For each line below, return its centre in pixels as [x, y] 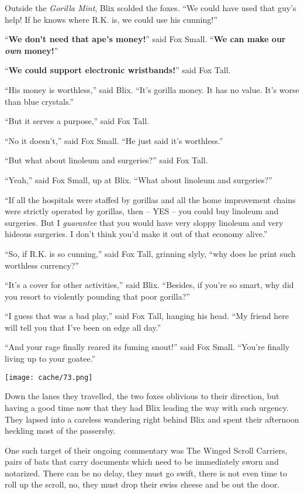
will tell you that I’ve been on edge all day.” [83, 327]
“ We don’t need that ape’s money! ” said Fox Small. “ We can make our [145, 39]
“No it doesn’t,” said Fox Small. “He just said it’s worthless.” [114, 140]
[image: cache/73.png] [49, 377]
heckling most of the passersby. [60, 430]
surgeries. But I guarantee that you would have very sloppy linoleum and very [144, 222]
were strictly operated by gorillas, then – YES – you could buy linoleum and [142, 211]
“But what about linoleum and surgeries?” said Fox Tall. [106, 160]
